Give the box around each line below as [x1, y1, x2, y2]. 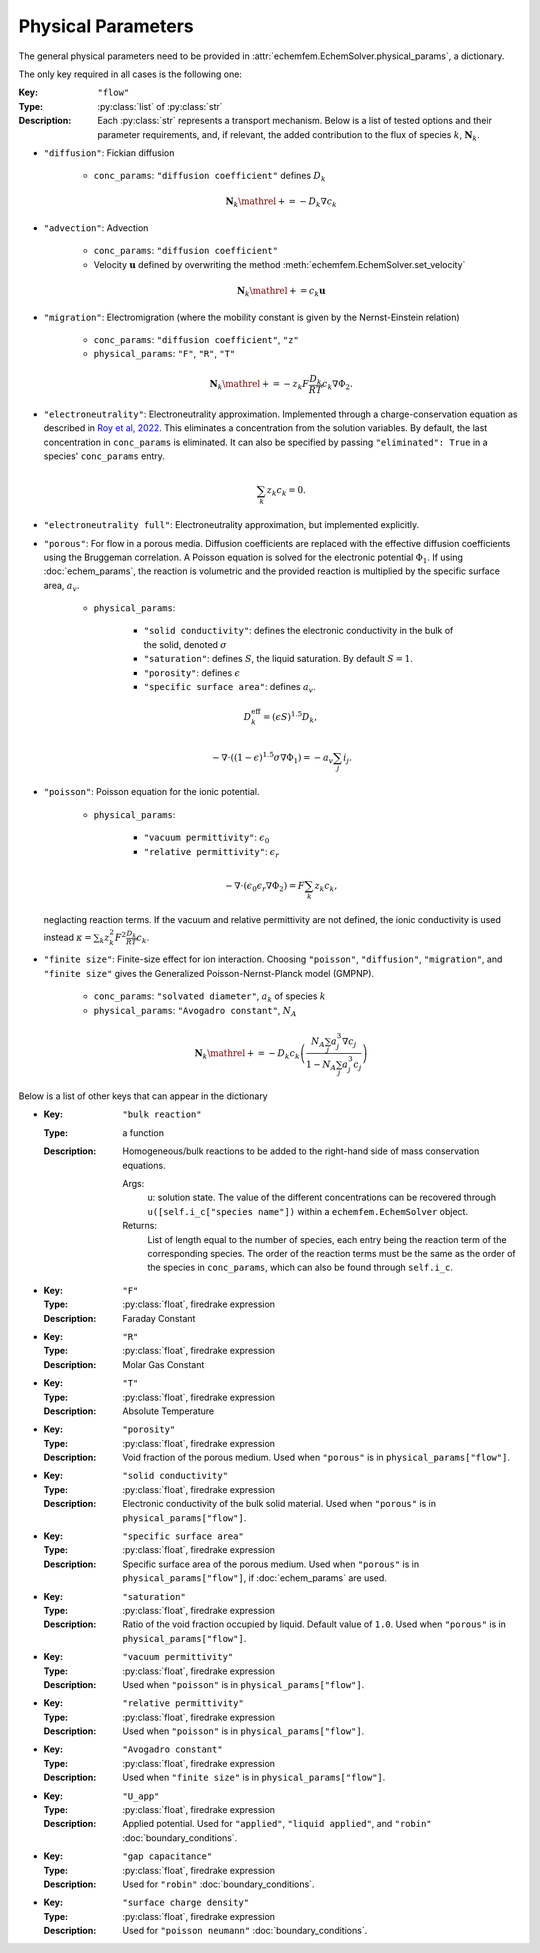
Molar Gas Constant [122, 1358, 205, 1370]
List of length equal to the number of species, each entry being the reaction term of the [147, 1233, 507, 1245]
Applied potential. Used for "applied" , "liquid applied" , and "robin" [122, 1818, 432, 1830]
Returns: [122, 1220, 158, 1232]
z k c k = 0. [266, 485, 307, 499]
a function [122, 1126, 165, 1139]
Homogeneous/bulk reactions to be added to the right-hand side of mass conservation [122, 1145, 480, 1157]
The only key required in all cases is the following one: [18, 68, 242, 80]
